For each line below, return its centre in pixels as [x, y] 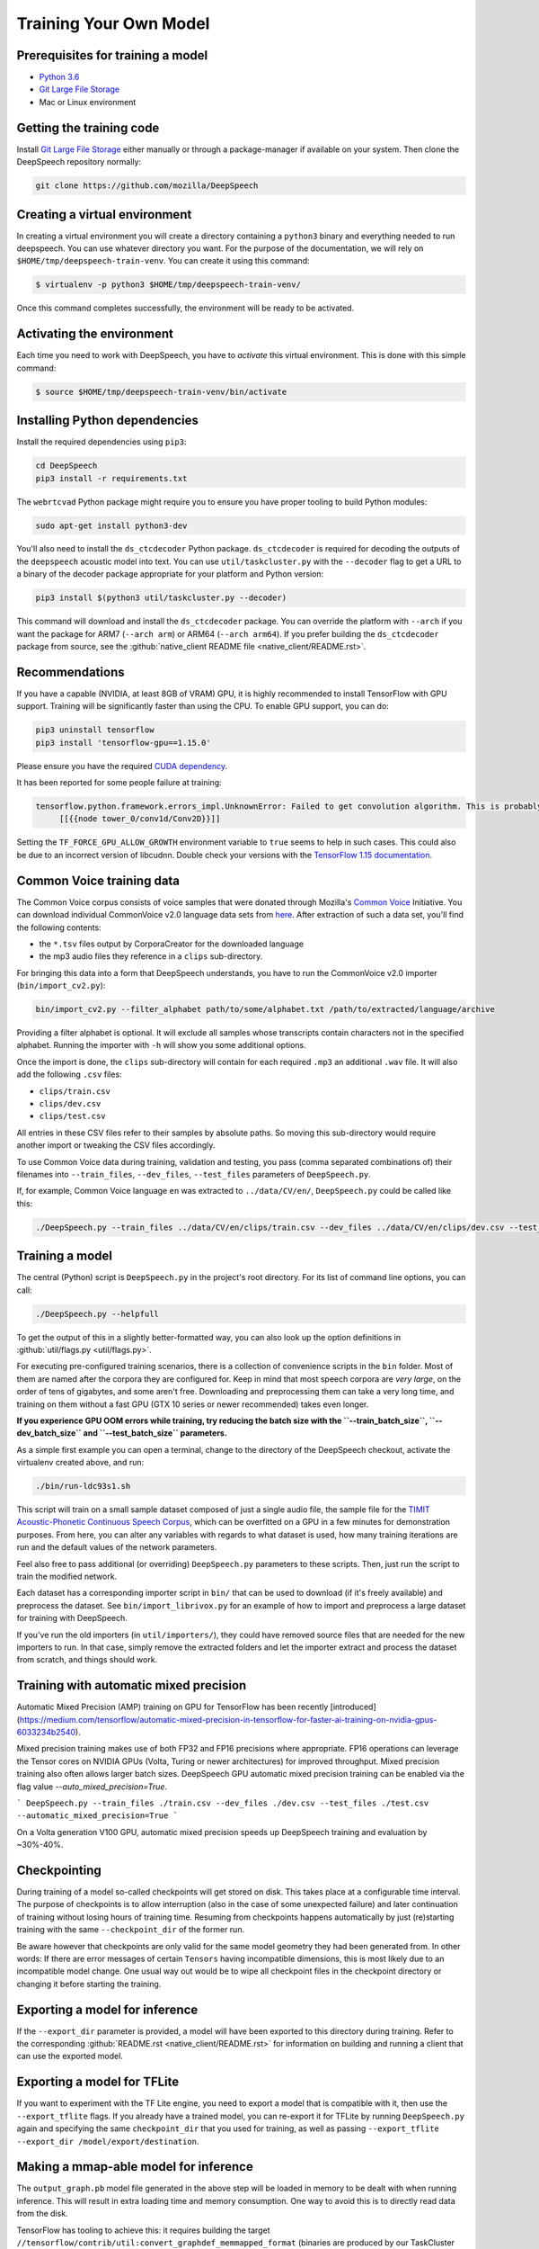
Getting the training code [88, 127]
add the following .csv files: [69, 1074]
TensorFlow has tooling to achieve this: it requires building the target [143, 2230]
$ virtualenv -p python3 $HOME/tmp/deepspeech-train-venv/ [168, 285]
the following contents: [59, 927]
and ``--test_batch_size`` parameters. [155, 1433]
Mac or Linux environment [88, 102]
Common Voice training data [98, 880]
